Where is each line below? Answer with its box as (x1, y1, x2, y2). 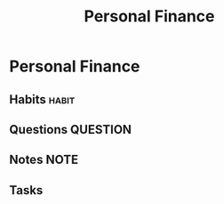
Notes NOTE (9, 152, 78, 167)
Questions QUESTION (9, 122, 132, 137)
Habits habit (9, 92, 76, 107)
